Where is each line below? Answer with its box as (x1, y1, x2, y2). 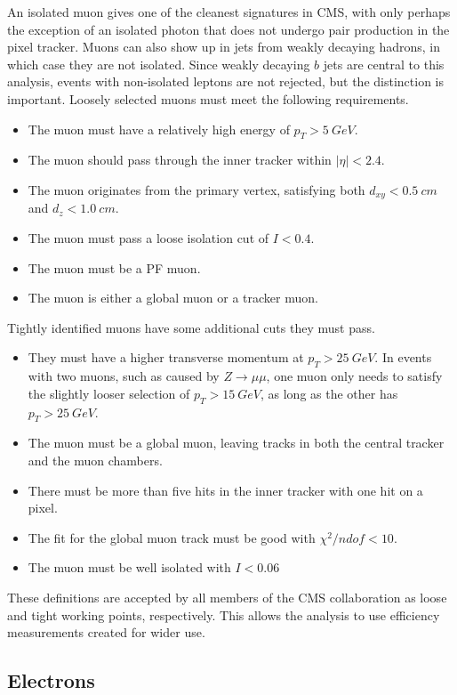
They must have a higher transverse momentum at (28, 348, 304, 367)
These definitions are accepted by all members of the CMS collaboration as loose (7, 587, 447, 606)
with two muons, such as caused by (28, 367, 220, 385)
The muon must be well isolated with (28, 558, 231, 577)
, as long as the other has (260, 384, 398, 402)
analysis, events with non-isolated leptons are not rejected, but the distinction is (7, 72, 445, 91)
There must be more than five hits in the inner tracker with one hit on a (28, 481, 423, 499)
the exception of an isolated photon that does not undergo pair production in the (7, 20, 450, 38)
